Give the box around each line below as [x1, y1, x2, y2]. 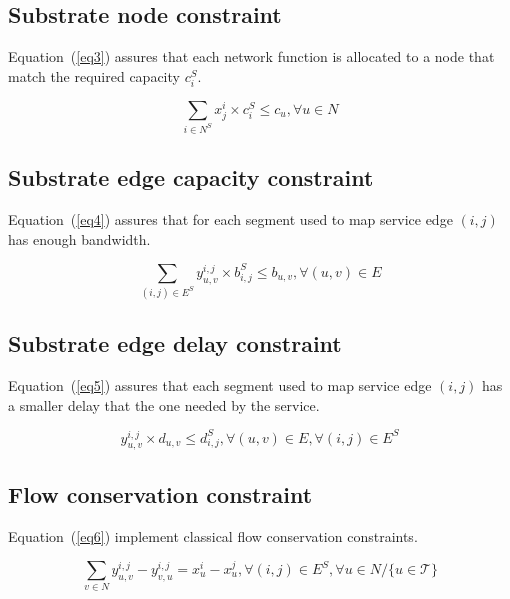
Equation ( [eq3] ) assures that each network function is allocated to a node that [8, 46, 495, 67]
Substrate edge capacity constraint [8, 162, 374, 193]
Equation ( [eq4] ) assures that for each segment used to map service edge [8, 209, 453, 230]
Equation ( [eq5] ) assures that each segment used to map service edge [8, 374, 432, 395]
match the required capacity [8, 65, 180, 86]
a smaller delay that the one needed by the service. [8, 394, 320, 415]
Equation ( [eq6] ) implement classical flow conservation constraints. [8, 525, 418, 546]
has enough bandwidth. [8, 228, 151, 249]
